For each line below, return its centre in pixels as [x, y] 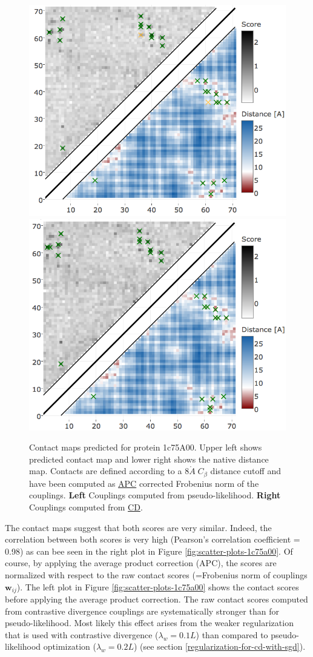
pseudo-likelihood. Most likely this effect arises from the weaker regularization [149, 623]
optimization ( [70, 646]
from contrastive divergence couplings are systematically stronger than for [142, 611]
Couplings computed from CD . [86, 507]
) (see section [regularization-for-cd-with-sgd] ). [220, 646]
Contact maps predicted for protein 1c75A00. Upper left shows [146, 447]
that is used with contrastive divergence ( [82, 634]
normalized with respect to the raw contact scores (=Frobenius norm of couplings [156, 574]
